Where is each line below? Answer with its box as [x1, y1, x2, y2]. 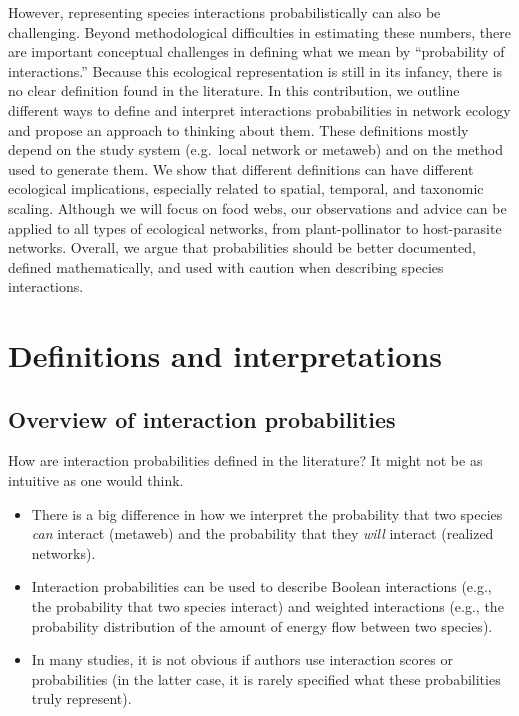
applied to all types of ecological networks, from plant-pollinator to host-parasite [8, 217, 502, 238]
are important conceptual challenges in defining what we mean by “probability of [8, 41, 505, 62]
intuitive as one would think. [8, 470, 184, 491]
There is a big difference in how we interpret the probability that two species [31, 503, 503, 524]
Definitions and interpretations [8, 335, 442, 376]
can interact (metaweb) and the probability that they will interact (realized [31, 523, 494, 544]
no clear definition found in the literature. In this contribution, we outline [8, 80, 460, 101]
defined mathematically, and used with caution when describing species [8, 256, 444, 277]
